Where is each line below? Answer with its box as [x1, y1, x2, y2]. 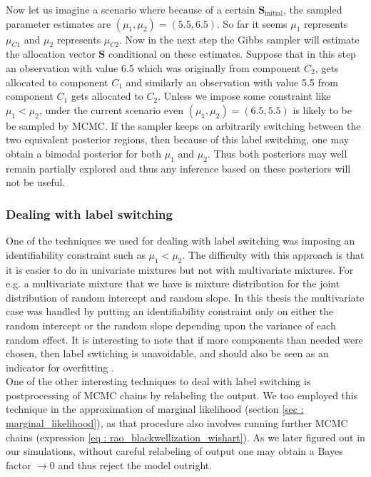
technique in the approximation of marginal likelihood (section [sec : [6, 401, 304, 416]
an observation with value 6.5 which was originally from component [6, 60, 301, 75]
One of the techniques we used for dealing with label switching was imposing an [6, 233, 355, 248]
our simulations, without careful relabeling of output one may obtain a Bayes [6, 443, 343, 458]
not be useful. [6, 175, 66, 190]
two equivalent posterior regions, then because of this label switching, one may [6, 132, 350, 147]
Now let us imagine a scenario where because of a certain [6, 2, 255, 16]
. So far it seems [217, 16, 288, 31]
